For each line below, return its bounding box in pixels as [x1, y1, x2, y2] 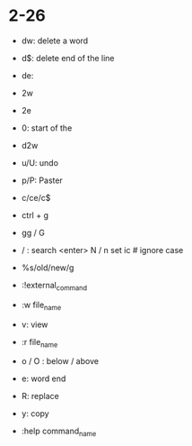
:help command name [21, 425, 97, 439]
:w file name [21, 299, 62, 312]
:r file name [21, 336, 58, 350]
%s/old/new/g [21, 262, 74, 273]
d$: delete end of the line [21, 52, 115, 63]
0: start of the [21, 123, 73, 133]
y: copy [21, 408, 50, 419]
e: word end [21, 373, 66, 384]
